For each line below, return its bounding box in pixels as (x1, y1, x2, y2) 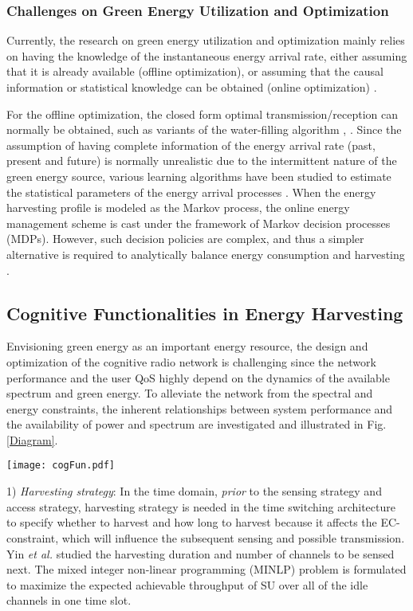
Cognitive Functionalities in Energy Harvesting (6, 300, 403, 325)
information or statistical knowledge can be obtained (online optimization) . (6, 79, 377, 95)
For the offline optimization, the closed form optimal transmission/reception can (6, 105, 399, 122)
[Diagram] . (6, 431, 58, 448)
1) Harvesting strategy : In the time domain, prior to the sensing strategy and (6, 483, 382, 499)
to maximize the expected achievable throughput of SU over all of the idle (6, 576, 368, 593)
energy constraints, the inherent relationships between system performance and (6, 400, 393, 417)
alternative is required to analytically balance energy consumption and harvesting (6, 245, 405, 262)
